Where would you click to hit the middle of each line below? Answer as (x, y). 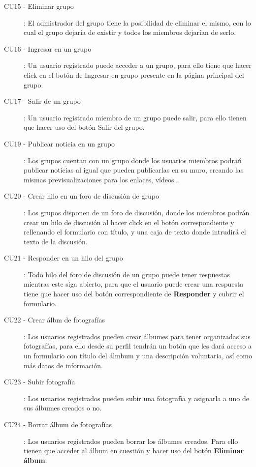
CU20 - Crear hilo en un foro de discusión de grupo (81, 196)
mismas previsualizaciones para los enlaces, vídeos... (102, 179)
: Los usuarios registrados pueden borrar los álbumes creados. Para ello (131, 441)
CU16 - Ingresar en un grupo (48, 48)
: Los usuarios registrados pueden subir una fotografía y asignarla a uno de (136, 398)
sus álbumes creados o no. (63, 408)
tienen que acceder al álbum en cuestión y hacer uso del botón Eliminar (134, 451)
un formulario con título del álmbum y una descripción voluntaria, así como (138, 356)
